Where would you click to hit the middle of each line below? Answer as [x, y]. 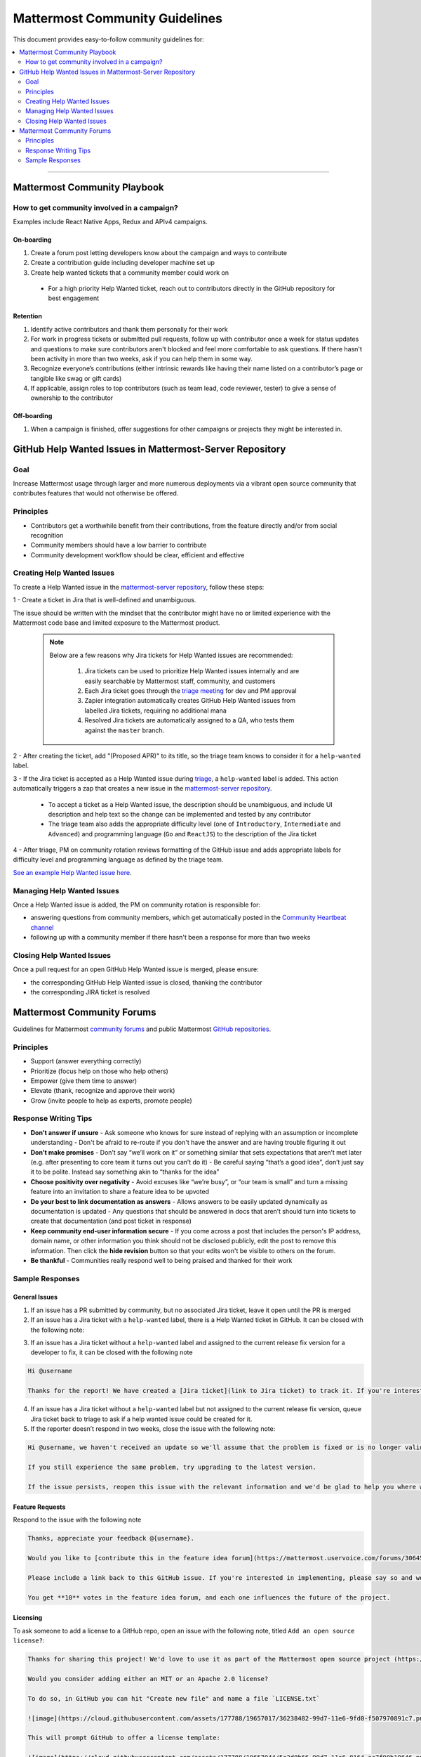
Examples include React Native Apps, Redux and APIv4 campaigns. [111, 222]
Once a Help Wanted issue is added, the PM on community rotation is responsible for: [137, 905]
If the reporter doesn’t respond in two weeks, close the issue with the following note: [153, 1428]
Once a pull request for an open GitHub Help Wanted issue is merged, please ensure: [136, 969]
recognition [47, 535]
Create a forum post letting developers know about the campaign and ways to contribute [159, 252]
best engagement [74, 298]
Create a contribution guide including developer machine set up [123, 263]
